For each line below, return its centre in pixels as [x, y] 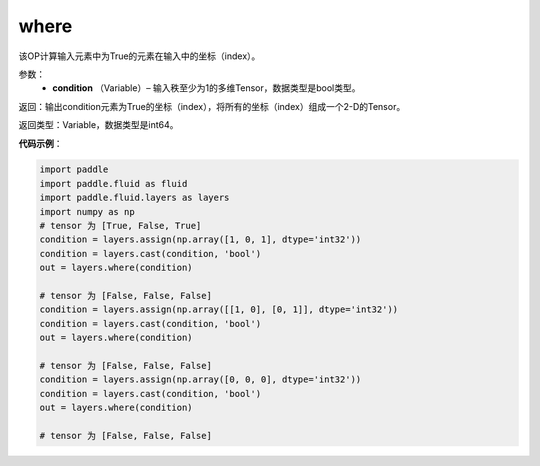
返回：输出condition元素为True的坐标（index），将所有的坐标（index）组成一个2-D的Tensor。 [212, 106]
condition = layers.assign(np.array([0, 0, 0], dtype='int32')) [200, 379]
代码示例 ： [40, 143]
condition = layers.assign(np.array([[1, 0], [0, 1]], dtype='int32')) [219, 309]
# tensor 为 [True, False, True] [120, 226]
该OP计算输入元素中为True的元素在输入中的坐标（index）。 [139, 56]
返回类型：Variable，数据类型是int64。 [98, 125]
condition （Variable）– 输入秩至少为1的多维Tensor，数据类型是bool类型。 [206, 88]
